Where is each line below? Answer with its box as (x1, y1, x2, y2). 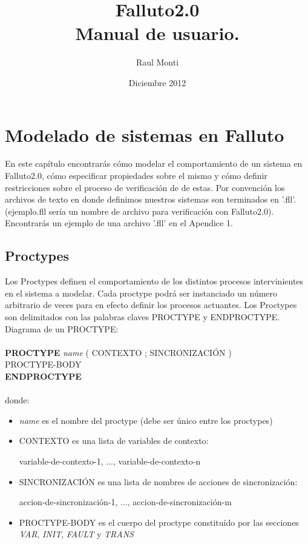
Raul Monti (136, 56, 179, 69)
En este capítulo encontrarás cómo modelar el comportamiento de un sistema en (5, 157, 303, 170)
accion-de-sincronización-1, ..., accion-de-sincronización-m (19, 495, 232, 508)
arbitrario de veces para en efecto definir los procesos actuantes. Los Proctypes (5, 298, 297, 311)
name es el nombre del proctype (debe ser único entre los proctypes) (19, 414, 273, 426)
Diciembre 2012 (128, 76, 186, 89)
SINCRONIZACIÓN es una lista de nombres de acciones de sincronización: (19, 475, 298, 488)
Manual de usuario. (75, 21, 240, 45)
